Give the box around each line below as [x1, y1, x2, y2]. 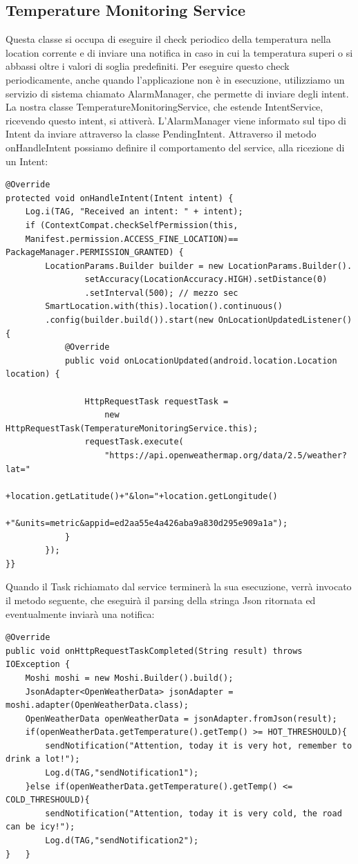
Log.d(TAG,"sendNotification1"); [45, 768, 199, 778]
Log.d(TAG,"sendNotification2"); [45, 836, 199, 846]
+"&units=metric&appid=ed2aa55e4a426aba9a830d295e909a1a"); [6, 518, 288, 528]
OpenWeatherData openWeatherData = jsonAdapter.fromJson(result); [25, 713, 337, 724]
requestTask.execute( [84, 437, 184, 447]
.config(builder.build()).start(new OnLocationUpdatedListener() [45, 315, 352, 326]
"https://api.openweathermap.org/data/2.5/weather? [104, 451, 347, 461]
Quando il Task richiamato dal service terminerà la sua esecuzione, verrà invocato [6, 579, 352, 594]
